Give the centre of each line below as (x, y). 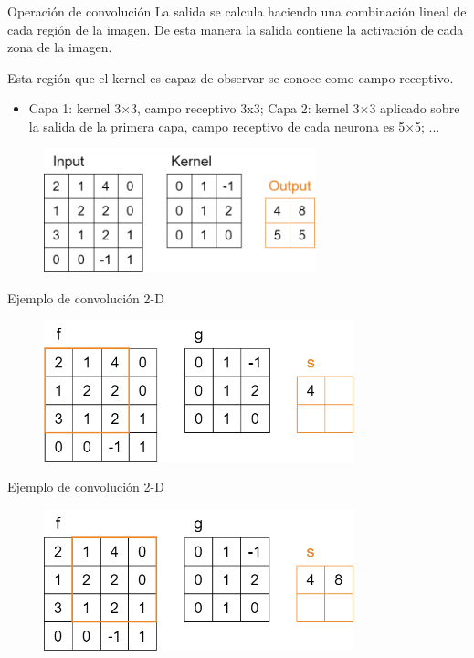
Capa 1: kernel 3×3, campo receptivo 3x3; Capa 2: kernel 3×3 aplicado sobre (244, 108)
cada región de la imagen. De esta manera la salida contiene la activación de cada (236, 29)
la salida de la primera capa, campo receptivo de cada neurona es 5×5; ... (234, 126)
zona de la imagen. (60, 47)
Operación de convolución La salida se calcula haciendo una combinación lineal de (237, 11)
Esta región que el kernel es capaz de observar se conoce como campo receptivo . (231, 77)
